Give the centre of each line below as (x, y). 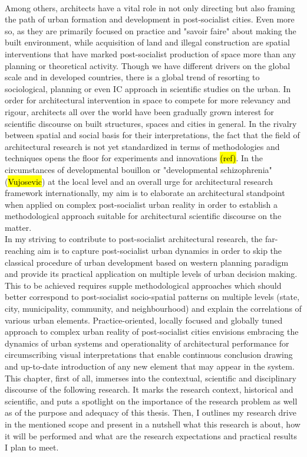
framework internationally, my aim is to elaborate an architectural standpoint (145, 193)
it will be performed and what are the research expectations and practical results (151, 435)
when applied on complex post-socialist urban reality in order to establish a (141, 204)
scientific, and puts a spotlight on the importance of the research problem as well (151, 401)
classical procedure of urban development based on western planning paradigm (147, 262)
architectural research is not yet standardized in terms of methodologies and (142, 146)
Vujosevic (25, 181)
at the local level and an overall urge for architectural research (161, 181)
